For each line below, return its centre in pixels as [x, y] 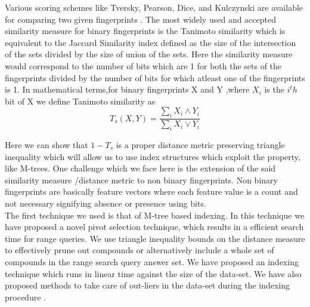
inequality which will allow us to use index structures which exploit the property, [153, 156]
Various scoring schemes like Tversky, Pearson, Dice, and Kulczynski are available [154, 7]
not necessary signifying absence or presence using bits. [106, 203]
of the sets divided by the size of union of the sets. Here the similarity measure [149, 54]
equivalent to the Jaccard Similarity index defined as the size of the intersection [151, 42]
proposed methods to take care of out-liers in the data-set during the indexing [148, 285]
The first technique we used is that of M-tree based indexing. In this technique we [155, 215]
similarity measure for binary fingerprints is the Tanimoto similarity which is [145, 31]
